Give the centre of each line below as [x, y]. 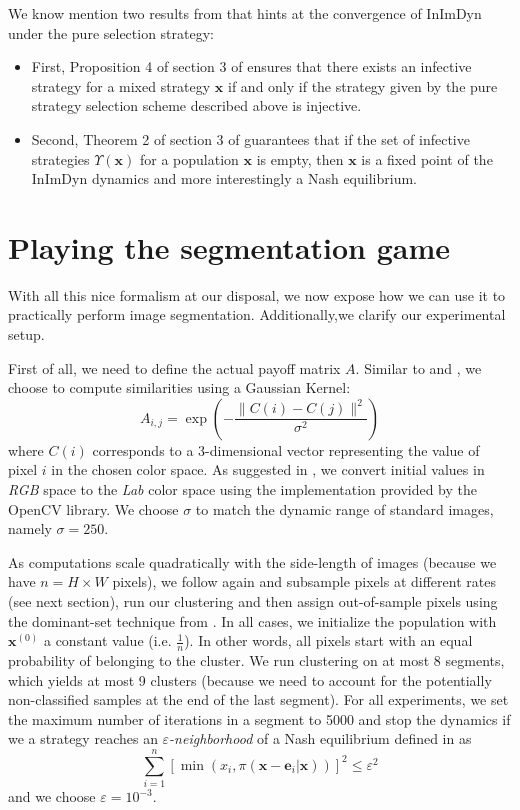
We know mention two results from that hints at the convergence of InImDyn [245, 13]
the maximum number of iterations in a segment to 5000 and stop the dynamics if [259, 718]
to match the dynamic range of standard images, [344, 508]
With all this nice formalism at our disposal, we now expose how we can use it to [257, 294]
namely [30, 528]
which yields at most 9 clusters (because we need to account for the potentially [250, 679]
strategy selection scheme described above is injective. [196, 105]
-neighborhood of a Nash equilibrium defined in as [320, 738]
